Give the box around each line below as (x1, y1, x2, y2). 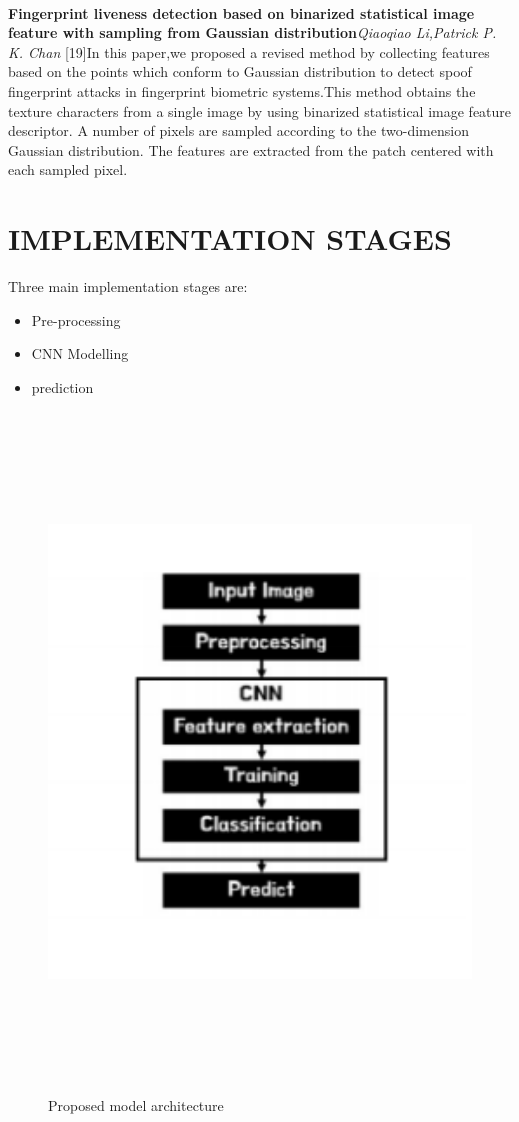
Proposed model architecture (48, 1095, 224, 1116)
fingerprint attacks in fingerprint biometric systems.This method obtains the (8, 80, 476, 101)
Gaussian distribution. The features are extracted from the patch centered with (8, 139, 494, 160)
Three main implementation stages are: (8, 276, 248, 297)
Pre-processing (31, 309, 121, 330)
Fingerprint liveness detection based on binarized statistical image (8, 2, 475, 23)
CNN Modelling (31, 343, 129, 364)
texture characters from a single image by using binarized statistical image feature (8, 100, 512, 121)
